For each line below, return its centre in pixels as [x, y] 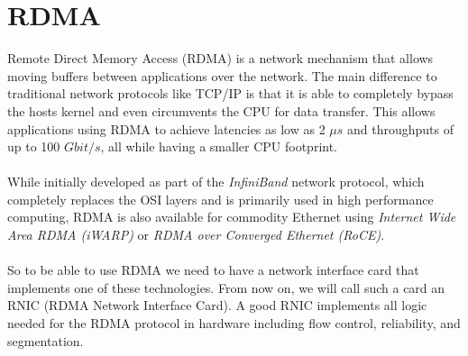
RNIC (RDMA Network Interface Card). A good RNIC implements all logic [217, 305]
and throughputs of [401, 128]
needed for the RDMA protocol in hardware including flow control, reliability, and [234, 323]
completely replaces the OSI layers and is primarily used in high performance [220, 199]
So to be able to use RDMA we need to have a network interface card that [213, 270]
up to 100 [34, 146]
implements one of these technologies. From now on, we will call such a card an [226, 287]
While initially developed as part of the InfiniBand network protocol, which [216, 182]
